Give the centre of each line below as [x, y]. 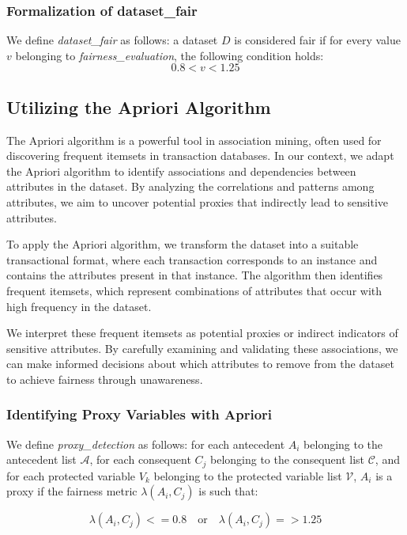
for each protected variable [71, 475]
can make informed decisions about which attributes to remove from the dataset [200, 364]
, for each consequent [140, 459]
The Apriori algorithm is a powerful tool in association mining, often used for [194, 140]
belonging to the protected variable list [248, 475]
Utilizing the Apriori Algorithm [139, 106]
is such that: [228, 491]
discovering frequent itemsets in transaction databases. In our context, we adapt [200, 156]
